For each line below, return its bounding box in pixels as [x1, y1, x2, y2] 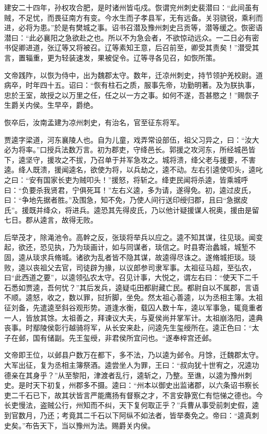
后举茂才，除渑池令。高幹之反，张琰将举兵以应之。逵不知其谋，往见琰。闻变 [4, 231, 263, 242]
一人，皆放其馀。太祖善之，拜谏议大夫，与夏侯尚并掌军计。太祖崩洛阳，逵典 [4, 312, 263, 323]
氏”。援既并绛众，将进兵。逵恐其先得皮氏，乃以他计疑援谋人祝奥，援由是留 [4, 204, 259, 215]
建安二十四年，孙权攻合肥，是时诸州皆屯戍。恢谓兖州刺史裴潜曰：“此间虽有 [4, 2, 259, 12]
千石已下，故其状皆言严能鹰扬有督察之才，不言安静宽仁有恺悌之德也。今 [18, 389, 263, 400]
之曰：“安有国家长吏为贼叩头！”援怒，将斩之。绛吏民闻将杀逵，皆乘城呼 [4, 174, 249, 185]
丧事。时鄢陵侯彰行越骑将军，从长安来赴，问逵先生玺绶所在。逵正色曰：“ [4, 322, 252, 333]
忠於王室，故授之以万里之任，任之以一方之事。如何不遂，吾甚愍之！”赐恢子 [4, 89, 259, 100]
